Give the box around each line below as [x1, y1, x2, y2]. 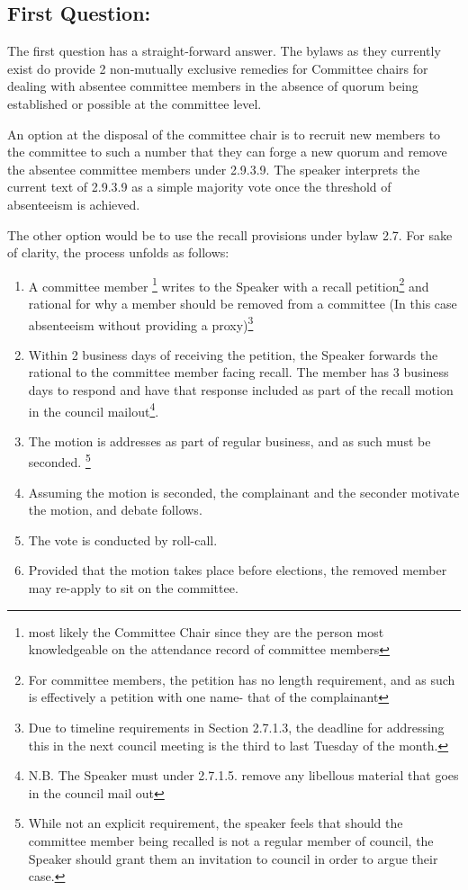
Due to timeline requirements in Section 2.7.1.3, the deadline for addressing [28, 718, 445, 737]
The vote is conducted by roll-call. [28, 530, 218, 549]
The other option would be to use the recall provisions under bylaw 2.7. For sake [7, 225, 453, 244]
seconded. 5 [28, 450, 91, 472]
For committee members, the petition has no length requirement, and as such [28, 670, 455, 688]
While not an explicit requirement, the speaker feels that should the [28, 814, 403, 832]
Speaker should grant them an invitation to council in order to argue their [28, 849, 438, 868]
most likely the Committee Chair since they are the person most [28, 622, 384, 641]
